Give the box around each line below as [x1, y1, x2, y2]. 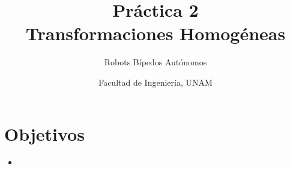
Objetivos [4, 121, 85, 146]
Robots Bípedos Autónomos [104, 56, 207, 68]
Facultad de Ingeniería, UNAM [98, 76, 213, 88]
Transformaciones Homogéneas [25, 21, 286, 46]
